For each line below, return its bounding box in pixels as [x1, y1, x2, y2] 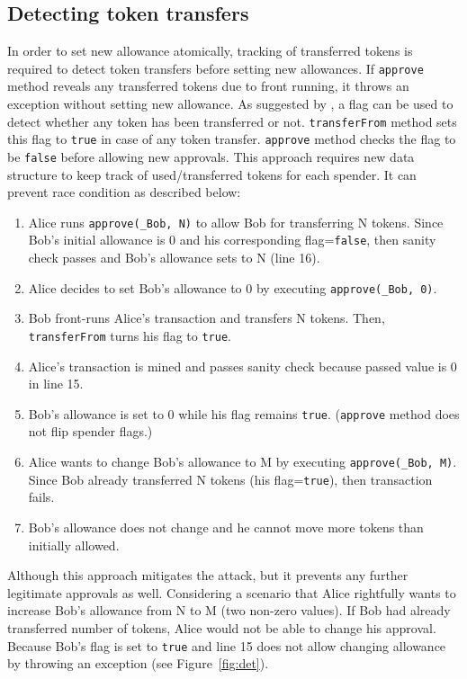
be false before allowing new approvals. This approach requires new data [7, 147, 415, 165]
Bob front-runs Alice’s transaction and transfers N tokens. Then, [28, 308, 385, 327]
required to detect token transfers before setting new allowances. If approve [7, 58, 424, 77]
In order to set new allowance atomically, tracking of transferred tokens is [7, 41, 413, 60]
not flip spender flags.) [28, 422, 153, 441]
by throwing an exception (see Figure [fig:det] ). [7, 654, 269, 673]
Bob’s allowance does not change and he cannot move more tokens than [28, 517, 424, 536]
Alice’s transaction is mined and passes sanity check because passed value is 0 [28, 356, 457, 375]
